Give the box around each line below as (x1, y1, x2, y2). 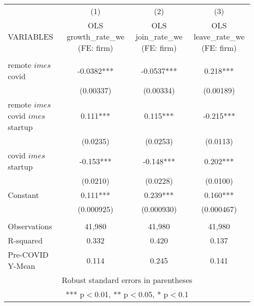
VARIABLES (8, 31, 53, 42)
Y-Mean (8, 260, 36, 271)
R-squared (8, 235, 43, 246)
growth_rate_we (66, 31, 125, 42)
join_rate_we (135, 31, 183, 42)
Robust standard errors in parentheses (62, 274, 192, 285)
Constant (8, 189, 39, 200)
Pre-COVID (8, 249, 49, 260)
